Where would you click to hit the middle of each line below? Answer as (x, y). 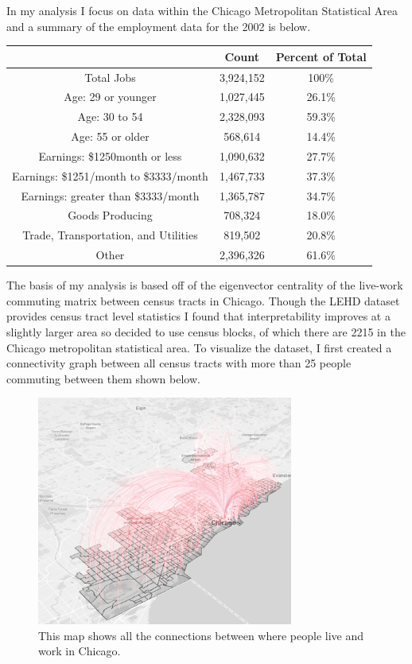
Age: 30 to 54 (110, 116)
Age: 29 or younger (110, 97)
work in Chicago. (80, 651)
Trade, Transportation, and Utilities (110, 235)
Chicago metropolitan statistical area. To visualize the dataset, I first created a (199, 347)
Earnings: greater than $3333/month (110, 195)
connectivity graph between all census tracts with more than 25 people (179, 363)
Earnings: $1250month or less (110, 155)
